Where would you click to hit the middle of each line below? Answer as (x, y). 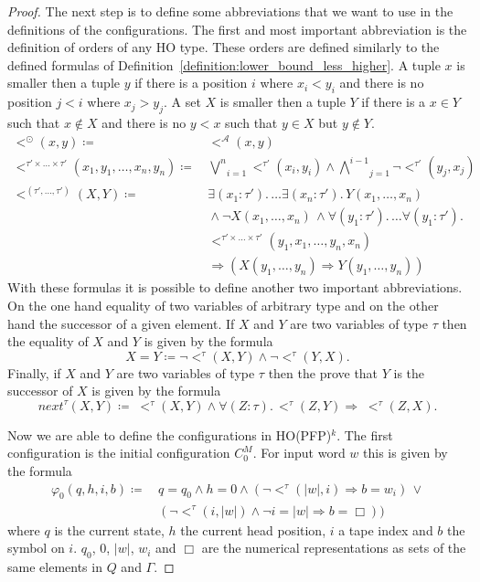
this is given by (405, 453)
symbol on (36, 548)
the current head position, (253, 529)
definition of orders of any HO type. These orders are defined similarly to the (224, 47)
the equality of (48, 341)
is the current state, (109, 529)
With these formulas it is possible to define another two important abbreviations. (235, 287)
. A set (182, 102)
